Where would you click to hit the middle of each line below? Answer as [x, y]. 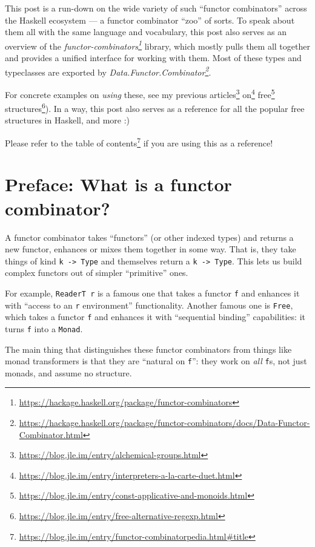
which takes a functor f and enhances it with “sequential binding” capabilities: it [155, 317]
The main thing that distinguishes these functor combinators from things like [148, 349]
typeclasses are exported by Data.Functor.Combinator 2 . [108, 71]
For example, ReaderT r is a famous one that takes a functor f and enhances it [152, 293]
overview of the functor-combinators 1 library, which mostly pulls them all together [157, 45]
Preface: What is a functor [118, 184]
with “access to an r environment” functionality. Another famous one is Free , [149, 305]
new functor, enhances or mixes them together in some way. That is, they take [151, 249]
